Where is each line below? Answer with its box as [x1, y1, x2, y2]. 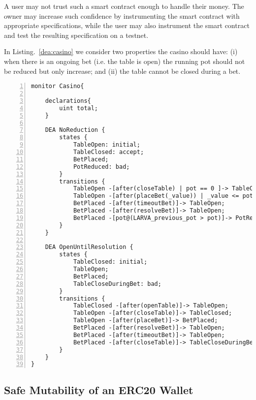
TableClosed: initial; [73, 258, 148, 266]
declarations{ [45, 97, 91, 104]
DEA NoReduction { [45, 126, 105, 134]
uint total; [59, 104, 98, 112]
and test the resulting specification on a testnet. [4, 30, 149, 40]
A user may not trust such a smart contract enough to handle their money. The [4, 1, 244, 11]
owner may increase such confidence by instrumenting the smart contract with [4, 10, 240, 21]
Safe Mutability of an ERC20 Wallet [4, 382, 193, 397]
